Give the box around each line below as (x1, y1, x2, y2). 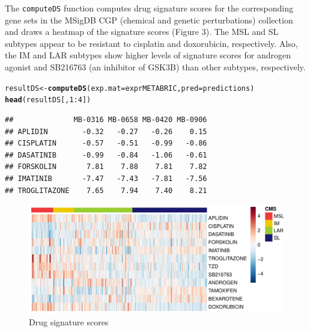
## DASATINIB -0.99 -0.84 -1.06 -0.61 (5, 150, 207, 159)
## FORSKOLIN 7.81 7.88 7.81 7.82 (5, 162, 207, 171)
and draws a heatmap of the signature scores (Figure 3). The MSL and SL (5, 25, 279, 38)
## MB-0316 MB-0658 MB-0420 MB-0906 (5, 115, 207, 124)
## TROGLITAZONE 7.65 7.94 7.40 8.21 (5, 186, 207, 195)
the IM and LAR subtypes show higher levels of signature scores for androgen (5, 49, 291, 61)
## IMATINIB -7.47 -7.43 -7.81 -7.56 (5, 174, 207, 183)
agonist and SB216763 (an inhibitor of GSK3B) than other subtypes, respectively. (5, 61, 306, 73)
